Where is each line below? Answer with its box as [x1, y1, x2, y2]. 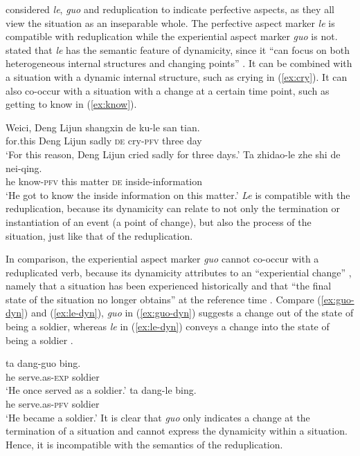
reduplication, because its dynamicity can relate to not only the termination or [6, 201, 340, 216]
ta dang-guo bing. [6, 356, 81, 370]
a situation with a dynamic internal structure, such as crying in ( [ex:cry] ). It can [6, 69, 348, 84]
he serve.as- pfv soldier [6, 397, 100, 411]
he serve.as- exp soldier [6, 369, 100, 383]
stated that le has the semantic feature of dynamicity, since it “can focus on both [6, 42, 350, 57]
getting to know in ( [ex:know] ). [6, 97, 137, 111]
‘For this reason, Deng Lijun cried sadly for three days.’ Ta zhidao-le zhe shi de [6, 146, 341, 161]
